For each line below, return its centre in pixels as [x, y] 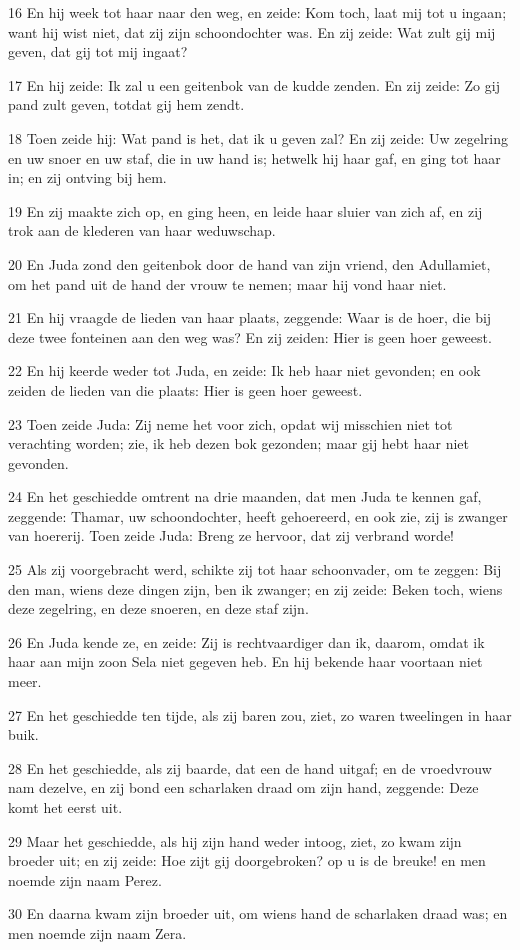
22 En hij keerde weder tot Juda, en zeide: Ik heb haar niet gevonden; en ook [244, 370]
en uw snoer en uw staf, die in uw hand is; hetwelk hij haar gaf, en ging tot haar [254, 157]
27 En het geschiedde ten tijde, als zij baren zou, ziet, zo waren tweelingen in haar [260, 714]
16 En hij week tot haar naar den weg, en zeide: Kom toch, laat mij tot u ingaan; [257, 12]
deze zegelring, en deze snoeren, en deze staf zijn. [158, 608]
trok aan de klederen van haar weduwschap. [142, 230]
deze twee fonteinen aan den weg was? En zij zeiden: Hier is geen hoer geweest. [250, 336]
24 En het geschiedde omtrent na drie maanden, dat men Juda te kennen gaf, [245, 496]
